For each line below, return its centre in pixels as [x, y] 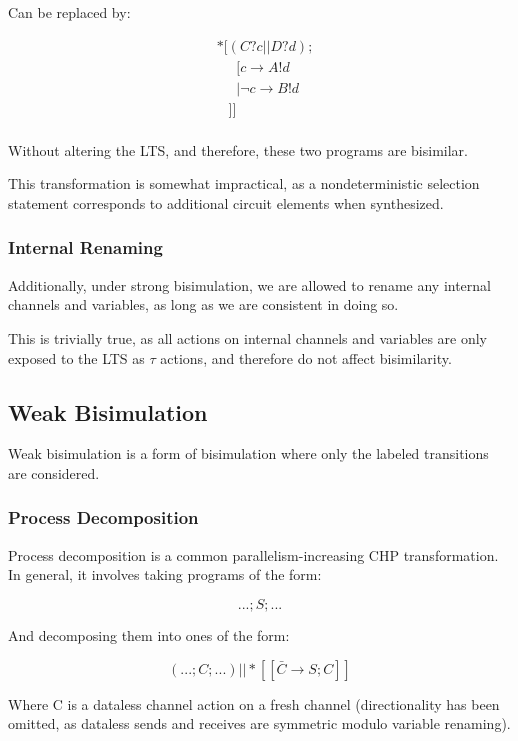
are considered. [54, 472]
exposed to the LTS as [76, 357]
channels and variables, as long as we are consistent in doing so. [203, 304]
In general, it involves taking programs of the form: [165, 574]
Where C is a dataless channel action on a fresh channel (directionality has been [254, 703]
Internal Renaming [85, 247]
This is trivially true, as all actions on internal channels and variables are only [248, 337]
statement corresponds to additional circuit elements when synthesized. [226, 202]
